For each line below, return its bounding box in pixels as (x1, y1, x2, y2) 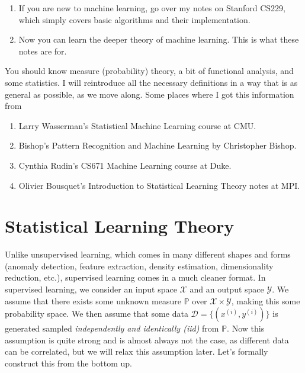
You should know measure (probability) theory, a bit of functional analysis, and (5, 65, 294, 77)
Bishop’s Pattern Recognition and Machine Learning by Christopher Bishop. (18, 139, 297, 152)
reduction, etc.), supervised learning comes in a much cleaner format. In (5, 271, 266, 284)
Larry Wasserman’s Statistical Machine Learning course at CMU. (18, 119, 256, 131)
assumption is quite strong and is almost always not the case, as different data (5, 333, 289, 346)
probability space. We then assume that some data (5, 307, 188, 320)
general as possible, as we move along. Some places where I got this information (5, 88, 294, 100)
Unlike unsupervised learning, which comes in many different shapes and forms (5, 248, 291, 261)
